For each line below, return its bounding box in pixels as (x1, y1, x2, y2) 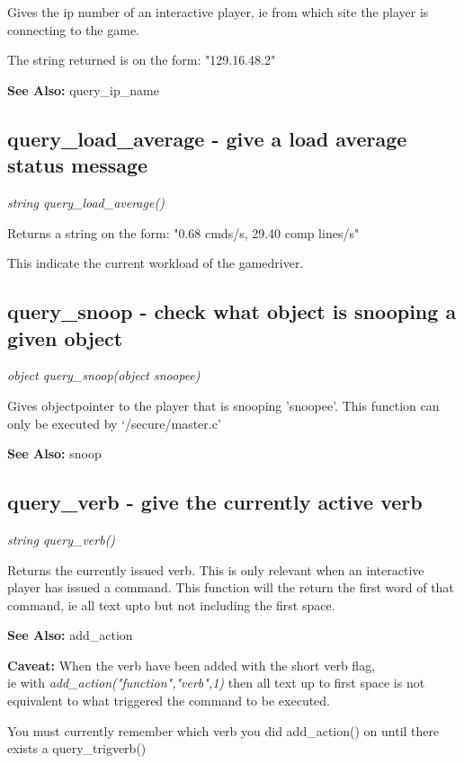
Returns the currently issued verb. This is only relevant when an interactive (7, 560, 424, 579)
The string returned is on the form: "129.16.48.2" (7, 50, 276, 69)
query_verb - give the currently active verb (7, 488, 423, 516)
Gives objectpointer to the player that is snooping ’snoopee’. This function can (7, 395, 440, 414)
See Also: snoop (7, 444, 102, 463)
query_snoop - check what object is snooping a (7, 298, 457, 325)
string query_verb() (7, 529, 116, 548)
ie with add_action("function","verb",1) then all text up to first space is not (7, 673, 425, 692)
